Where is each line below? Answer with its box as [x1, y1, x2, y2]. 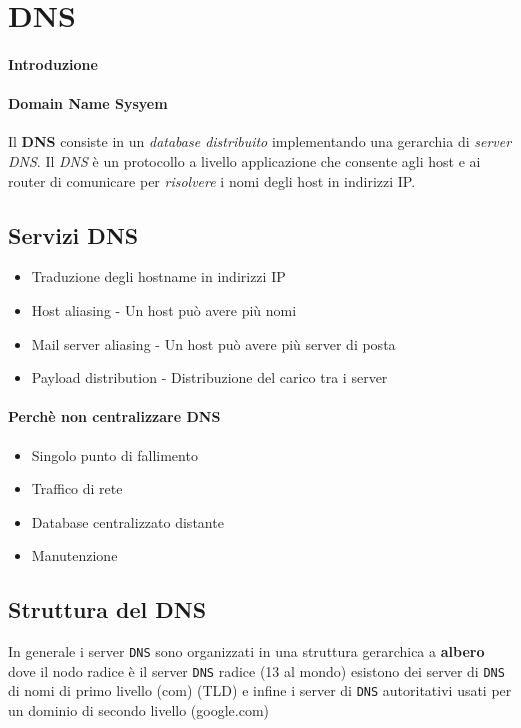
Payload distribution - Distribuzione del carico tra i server [31, 367, 388, 388]
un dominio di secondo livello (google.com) [8, 700, 270, 721]
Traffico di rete [31, 478, 123, 499]
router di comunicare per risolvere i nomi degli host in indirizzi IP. [8, 170, 416, 191]
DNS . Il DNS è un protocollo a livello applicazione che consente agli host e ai [8, 150, 481, 171]
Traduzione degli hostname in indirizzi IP [31, 266, 286, 287]
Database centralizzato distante [31, 511, 224, 532]
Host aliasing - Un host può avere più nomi [31, 299, 297, 320]
